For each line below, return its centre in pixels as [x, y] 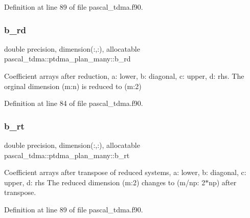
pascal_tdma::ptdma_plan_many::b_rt [67, 155]
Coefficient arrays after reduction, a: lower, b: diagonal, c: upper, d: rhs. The [124, 76]
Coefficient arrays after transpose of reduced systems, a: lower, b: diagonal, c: [125, 172]
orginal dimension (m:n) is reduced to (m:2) [73, 86]
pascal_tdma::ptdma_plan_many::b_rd [67, 59]
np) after [223, 182]
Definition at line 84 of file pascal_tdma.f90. [74, 103]
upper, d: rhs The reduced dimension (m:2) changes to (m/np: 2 [105, 182]
